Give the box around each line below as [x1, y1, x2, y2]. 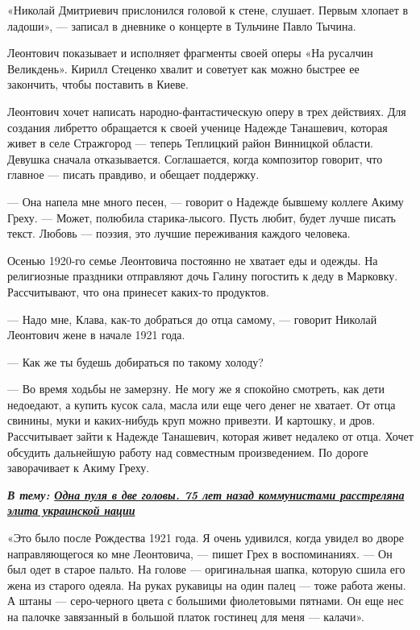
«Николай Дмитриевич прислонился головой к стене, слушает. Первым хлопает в [7, 2, 409, 18]
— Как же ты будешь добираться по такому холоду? [7, 353, 264, 370]
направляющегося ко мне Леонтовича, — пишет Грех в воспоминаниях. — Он [7, 545, 393, 562]
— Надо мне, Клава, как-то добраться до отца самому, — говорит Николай [7, 310, 377, 327]
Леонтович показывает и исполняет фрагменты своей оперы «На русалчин [7, 44, 373, 61]
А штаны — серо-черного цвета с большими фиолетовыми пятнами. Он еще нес [7, 592, 404, 609]
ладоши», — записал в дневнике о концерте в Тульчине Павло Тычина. [7, 17, 356, 34]
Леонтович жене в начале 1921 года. [7, 326, 185, 343]
